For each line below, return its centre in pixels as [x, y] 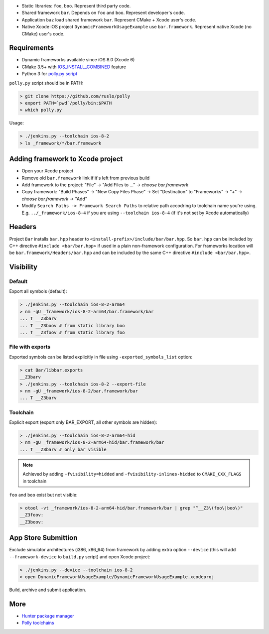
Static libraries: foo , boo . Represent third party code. [76, 6]
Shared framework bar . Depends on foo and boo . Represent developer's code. [103, 13]
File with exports [30, 347]
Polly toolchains [38, 623]
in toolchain [35, 481]
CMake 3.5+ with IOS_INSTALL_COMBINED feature [74, 67]
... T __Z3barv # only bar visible [63, 449]
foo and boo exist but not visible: [43, 495]
